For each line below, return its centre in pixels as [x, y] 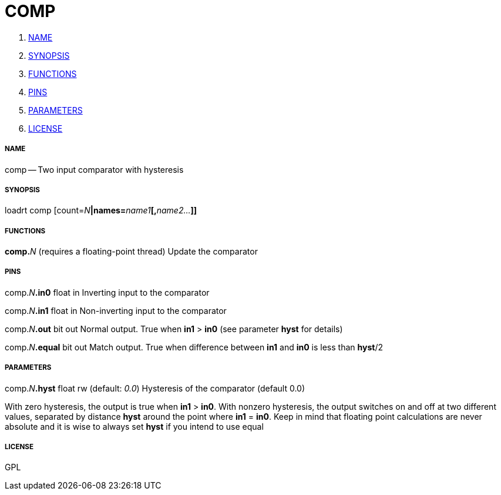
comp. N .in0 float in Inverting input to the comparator [107, 292]
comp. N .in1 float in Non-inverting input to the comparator [116, 310]
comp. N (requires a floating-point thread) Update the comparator [131, 252]
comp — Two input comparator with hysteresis [94, 169]
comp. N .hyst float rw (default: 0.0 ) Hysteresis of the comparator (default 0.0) [155, 388]
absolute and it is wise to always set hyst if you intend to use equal [134, 426]
